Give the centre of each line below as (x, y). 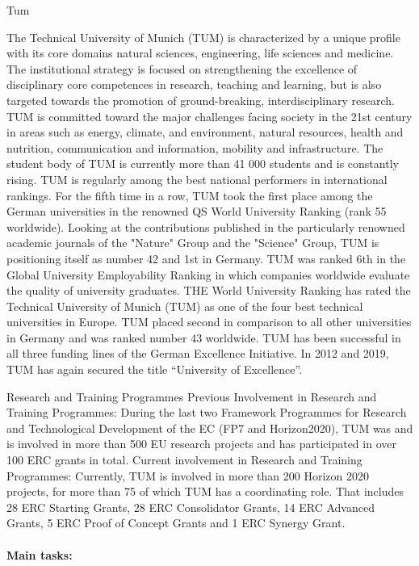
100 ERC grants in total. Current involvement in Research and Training (184, 460)
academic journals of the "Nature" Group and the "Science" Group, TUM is (193, 243)
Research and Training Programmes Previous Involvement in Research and (192, 396)
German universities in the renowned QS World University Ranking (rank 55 (197, 211)
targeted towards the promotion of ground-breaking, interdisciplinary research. (201, 100)
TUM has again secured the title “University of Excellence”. (155, 369)
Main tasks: (40, 554)
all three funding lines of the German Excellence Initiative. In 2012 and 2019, (198, 353)
